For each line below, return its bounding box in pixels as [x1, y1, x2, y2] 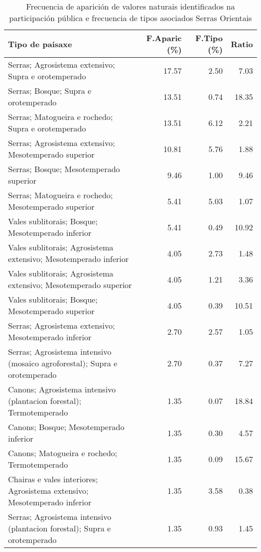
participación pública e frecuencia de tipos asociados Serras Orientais [9, 12, 252, 24]
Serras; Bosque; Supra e [8, 85, 91, 96]
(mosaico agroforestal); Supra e [8, 357, 117, 369]
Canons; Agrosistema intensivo [8, 383, 116, 395]
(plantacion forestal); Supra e [8, 522, 111, 534]
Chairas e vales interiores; [8, 473, 98, 485]
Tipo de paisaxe [8, 38, 72, 50]
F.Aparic [146, 32, 182, 44]
